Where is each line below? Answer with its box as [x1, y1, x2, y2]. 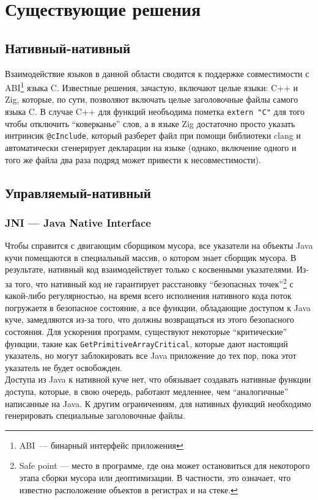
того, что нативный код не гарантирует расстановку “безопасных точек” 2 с [15, 275, 294, 290]
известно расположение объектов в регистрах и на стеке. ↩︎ [19, 483, 238, 496]
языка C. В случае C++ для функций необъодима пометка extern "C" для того [5, 105, 305, 118]
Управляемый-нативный [5, 183, 151, 202]
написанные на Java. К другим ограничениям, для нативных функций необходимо [5, 397, 311, 410]
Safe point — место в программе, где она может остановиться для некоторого [19, 459, 310, 472]
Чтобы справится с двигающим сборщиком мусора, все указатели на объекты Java [5, 239, 313, 252]
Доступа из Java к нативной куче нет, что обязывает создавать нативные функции [5, 373, 311, 386]
